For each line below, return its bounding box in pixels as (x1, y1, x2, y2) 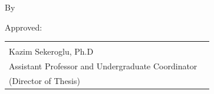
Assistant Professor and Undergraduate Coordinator (9, 60, 197, 72)
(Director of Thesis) (9, 74, 80, 86)
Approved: (5, 21, 42, 33)
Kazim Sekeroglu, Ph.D (9, 45, 94, 58)
